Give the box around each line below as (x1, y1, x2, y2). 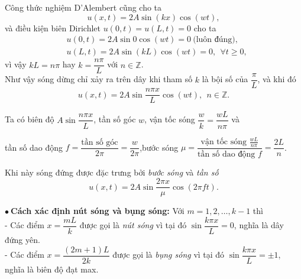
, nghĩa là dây (234, 219, 284, 231)
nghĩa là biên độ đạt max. (5, 262, 99, 275)
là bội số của (202, 73, 248, 85)
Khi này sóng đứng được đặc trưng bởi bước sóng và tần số (5, 166, 219, 178)
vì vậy (5, 58, 27, 70)
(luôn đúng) (193, 35, 235, 44)
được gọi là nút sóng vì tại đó (79, 219, 187, 231)
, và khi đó (257, 73, 296, 85)
